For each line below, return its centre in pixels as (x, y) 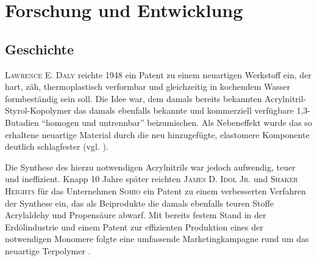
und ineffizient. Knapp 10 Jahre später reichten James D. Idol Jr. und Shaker (151, 179)
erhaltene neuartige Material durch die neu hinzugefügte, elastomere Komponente (157, 134)
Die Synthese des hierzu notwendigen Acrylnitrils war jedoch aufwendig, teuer (150, 167)
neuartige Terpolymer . (48, 250)
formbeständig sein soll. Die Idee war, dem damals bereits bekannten (134, 98)
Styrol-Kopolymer (38, 110)
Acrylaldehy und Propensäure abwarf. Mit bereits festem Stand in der (136, 215)
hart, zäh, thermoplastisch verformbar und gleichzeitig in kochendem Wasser (148, 86)
